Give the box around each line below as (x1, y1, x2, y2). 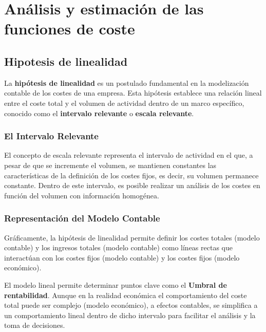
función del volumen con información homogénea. (4, 190, 159, 200)
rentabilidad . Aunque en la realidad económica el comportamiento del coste (4, 289, 247, 300)
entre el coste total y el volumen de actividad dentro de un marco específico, (4, 97, 244, 108)
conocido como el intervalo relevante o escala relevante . (4, 107, 194, 118)
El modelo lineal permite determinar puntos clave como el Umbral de (4, 279, 227, 290)
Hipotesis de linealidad (4, 53, 128, 69)
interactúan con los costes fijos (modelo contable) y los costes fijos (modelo (4, 252, 240, 263)
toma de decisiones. (4, 320, 65, 330)
